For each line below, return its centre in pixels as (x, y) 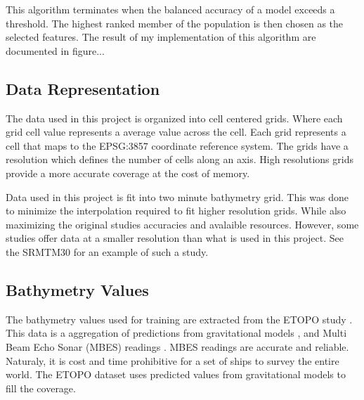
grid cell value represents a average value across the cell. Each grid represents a (176, 132)
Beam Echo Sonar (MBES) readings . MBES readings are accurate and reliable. (177, 346)
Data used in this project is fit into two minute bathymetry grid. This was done (177, 196)
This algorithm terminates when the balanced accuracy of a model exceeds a (170, 9)
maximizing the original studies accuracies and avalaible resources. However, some (182, 224)
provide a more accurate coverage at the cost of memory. (128, 173)
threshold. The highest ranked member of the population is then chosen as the (175, 23)
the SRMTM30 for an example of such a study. (107, 251)
